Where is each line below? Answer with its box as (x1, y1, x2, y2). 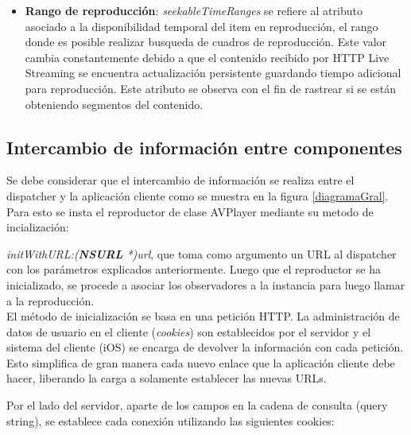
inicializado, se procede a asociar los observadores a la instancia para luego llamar (6, 276, 405, 293)
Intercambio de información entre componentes (6, 134, 402, 159)
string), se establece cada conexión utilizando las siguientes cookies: (6, 412, 335, 429)
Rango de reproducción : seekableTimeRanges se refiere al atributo (25, 2, 363, 18)
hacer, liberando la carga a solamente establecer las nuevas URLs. (6, 370, 327, 386)
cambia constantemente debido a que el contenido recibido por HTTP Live (25, 49, 390, 65)
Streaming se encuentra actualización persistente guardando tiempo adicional (25, 64, 401, 81)
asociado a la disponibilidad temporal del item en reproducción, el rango (25, 17, 378, 34)
